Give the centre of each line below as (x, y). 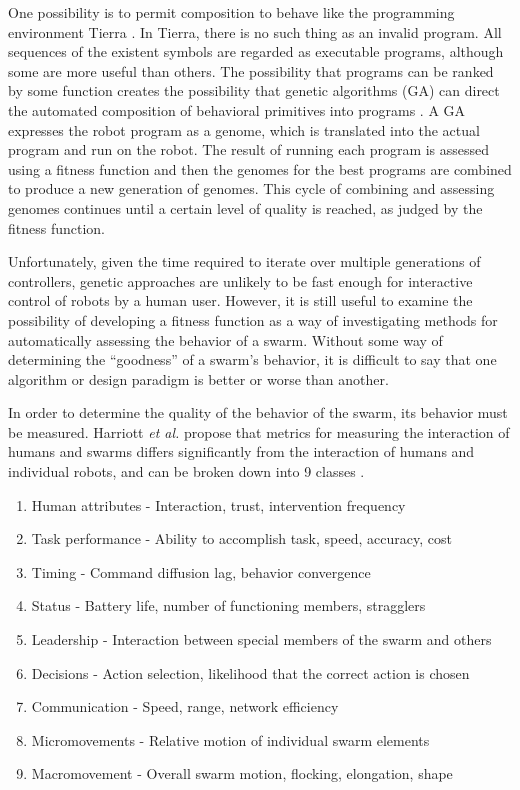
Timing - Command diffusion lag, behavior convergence (201, 571)
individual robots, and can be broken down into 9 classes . (186, 471)
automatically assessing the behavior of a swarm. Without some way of (225, 339)
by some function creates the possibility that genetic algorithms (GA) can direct (254, 90)
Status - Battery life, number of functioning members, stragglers (228, 605)
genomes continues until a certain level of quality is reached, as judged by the (245, 207)
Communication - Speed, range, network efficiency (185, 706)
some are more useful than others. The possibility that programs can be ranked (251, 70)
